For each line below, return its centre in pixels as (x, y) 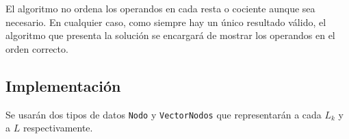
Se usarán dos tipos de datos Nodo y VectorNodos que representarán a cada (164, 114)
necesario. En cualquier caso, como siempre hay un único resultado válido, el (166, 22)
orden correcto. (37, 48)
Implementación (63, 85)
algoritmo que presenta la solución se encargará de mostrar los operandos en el (170, 35)
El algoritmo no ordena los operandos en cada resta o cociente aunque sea (160, 8)
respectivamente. (58, 128)
